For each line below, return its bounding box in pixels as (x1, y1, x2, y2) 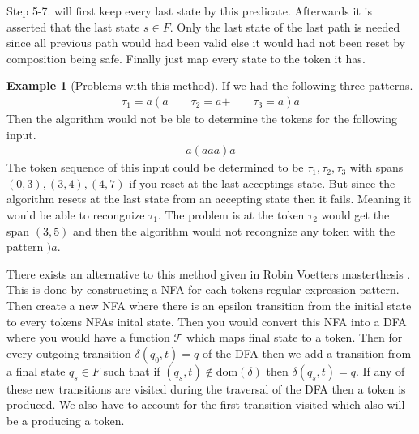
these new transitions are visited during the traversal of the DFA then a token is (6, 380, 406, 397)
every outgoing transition (6, 344, 131, 361)
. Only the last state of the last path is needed (169, 18, 400, 35)
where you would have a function (6, 329, 170, 346)
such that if (103, 362, 160, 379)
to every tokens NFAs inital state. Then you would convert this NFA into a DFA (6, 313, 407, 330)
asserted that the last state (6, 18, 140, 35)
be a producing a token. (6, 411, 125, 428)
